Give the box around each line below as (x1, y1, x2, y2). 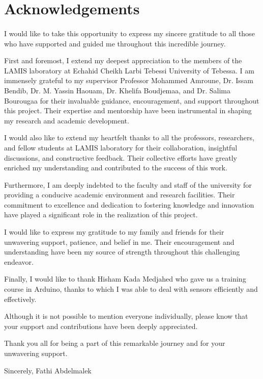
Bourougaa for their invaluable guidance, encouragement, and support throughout (4, 95, 259, 106)
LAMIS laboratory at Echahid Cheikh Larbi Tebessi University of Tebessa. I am (4, 65, 254, 75)
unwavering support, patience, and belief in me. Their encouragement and (4, 236, 235, 247)
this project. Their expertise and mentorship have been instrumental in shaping (4, 105, 252, 116)
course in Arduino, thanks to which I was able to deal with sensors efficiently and (4, 284, 258, 294)
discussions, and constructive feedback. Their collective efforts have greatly (4, 152, 237, 163)
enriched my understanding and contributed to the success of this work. (4, 162, 227, 173)
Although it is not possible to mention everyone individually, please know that (4, 311, 248, 321)
